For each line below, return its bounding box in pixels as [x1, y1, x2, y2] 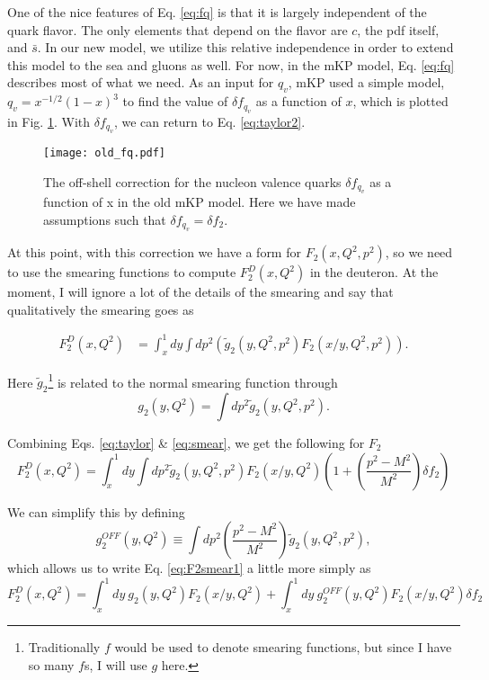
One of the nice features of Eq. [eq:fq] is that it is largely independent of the [7, 3, 427, 21]
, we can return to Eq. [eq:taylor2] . [113, 112, 306, 130]
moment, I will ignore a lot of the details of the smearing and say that [7, 282, 394, 301]
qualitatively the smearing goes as [7, 300, 194, 318]
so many [28, 655, 75, 674]
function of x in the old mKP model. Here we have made [43, 192, 356, 211]
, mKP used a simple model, [288, 73, 445, 92]
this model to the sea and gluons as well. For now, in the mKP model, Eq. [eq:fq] [7, 55, 455, 74]
